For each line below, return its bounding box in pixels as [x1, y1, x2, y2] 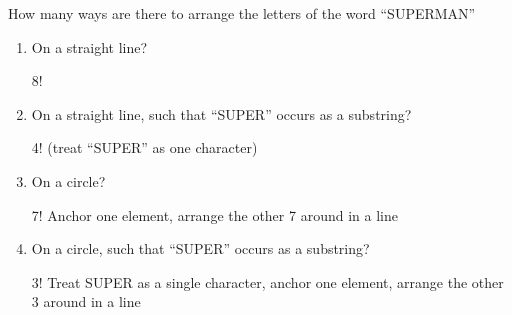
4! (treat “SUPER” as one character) [31, 137, 258, 158]
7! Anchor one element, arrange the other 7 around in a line [31, 204, 398, 225]
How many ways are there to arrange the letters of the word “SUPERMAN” [8, 3, 476, 23]
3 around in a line [31, 291, 141, 312]
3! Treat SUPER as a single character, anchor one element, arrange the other [31, 271, 504, 292]
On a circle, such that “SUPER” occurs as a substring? [31, 238, 370, 259]
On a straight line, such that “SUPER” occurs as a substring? [31, 103, 412, 124]
